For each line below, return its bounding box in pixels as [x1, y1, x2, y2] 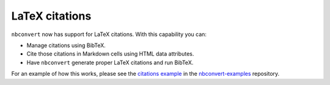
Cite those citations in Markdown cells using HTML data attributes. [26, 50, 194, 57]
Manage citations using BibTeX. [26, 42, 106, 49]
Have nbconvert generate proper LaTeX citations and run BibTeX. [26, 59, 194, 66]
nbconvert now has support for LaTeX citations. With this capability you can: [11, 31, 207, 38]
